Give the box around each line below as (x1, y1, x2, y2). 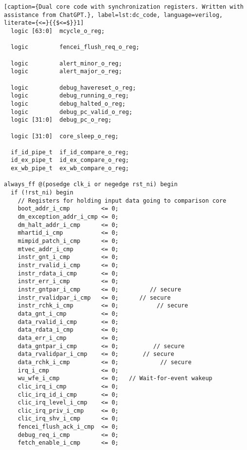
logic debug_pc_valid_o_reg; (11, 108, 132, 115)
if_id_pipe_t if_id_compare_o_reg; (11, 148, 129, 156)
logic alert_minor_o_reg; (11, 60, 122, 67)
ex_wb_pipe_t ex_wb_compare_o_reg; (11, 165, 129, 172)
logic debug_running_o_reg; (11, 92, 129, 99)
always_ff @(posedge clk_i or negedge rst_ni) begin (4, 181, 178, 188)
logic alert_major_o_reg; (11, 68, 122, 75)
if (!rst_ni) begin (11, 189, 74, 196)
